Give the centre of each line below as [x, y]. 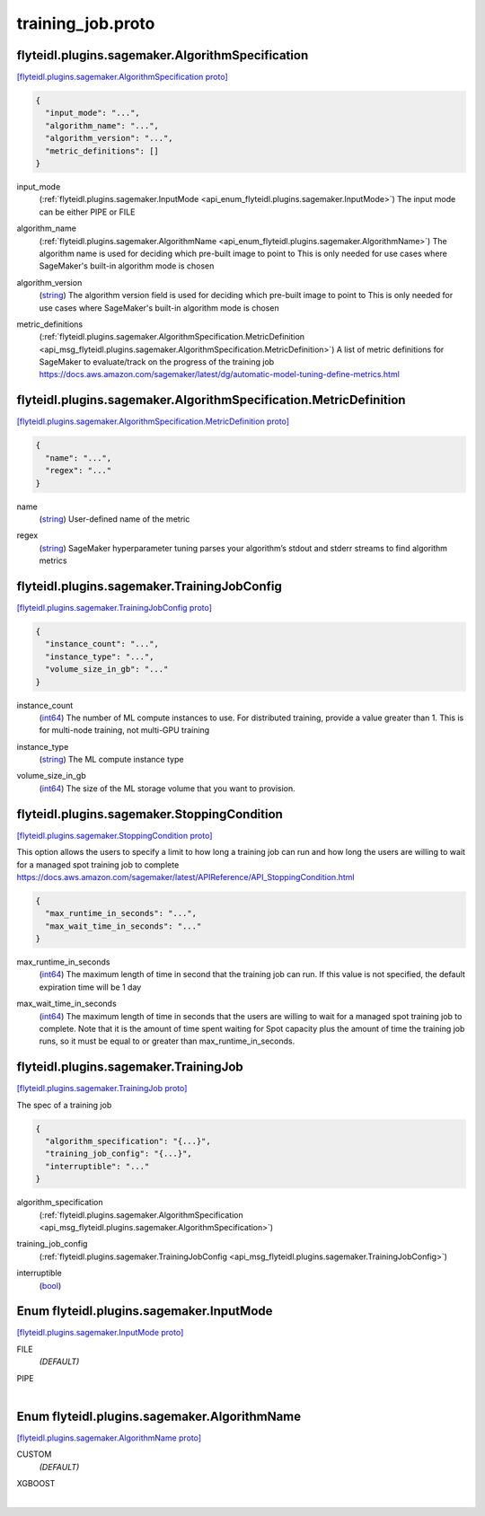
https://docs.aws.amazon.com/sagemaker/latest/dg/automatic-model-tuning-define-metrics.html [219, 375]
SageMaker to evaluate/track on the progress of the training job [157, 362]
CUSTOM [34, 1454]
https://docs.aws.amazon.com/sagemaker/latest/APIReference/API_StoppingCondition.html [185, 877]
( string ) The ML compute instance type [111, 760]
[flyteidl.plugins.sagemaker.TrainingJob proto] [102, 1089]
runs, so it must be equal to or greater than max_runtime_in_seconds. [167, 1041]
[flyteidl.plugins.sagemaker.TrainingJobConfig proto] [115, 607]
